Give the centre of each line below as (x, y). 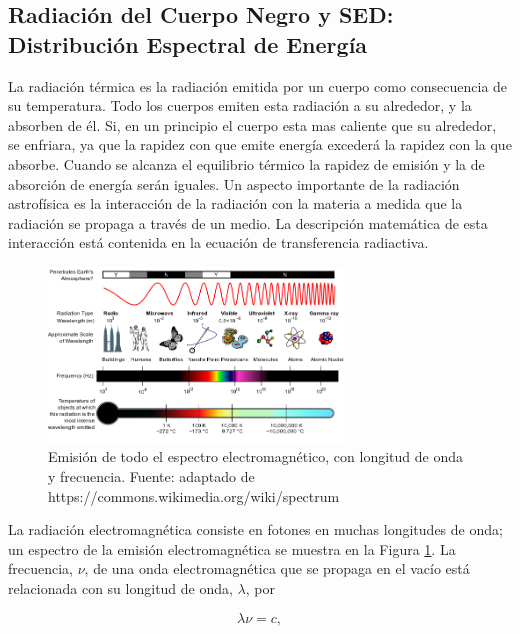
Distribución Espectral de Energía (188, 43)
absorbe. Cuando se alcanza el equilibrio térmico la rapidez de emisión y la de (246, 163)
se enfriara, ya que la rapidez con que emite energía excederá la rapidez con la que (260, 144)
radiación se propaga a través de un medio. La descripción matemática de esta (248, 222)
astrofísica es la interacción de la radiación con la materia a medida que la (235, 203)
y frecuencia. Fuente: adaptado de (151, 476)
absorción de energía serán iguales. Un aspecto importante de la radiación (234, 183)
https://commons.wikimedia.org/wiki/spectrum (194, 495)
